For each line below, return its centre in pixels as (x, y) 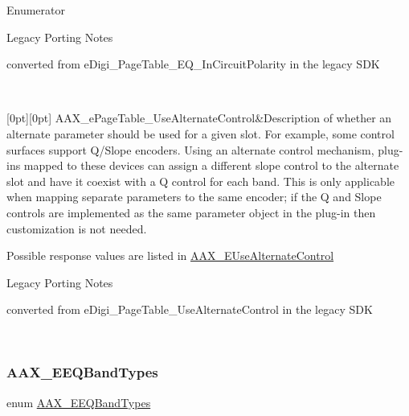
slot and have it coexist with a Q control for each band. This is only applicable (200, 181)
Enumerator (36, 10)
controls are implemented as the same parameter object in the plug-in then (191, 212)
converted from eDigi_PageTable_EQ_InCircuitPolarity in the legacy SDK (193, 64)
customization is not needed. (77, 228)
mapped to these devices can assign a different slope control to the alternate (211, 165)
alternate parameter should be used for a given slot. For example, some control (200, 133)
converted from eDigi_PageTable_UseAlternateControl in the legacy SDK (190, 309)
